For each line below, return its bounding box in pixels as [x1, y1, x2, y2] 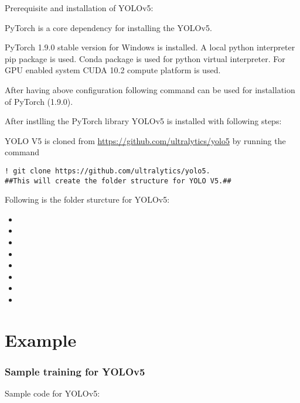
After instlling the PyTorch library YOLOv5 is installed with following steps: [5, 115, 282, 127]
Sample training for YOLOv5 [5, 364, 145, 378]
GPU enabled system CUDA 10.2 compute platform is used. [5, 64, 221, 76]
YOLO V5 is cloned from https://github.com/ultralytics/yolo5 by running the [5, 134, 286, 146]
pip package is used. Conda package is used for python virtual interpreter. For [5, 52, 285, 64]
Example [5, 327, 77, 351]
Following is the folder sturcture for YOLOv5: [5, 193, 170, 206]
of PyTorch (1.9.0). [5, 95, 73, 107]
